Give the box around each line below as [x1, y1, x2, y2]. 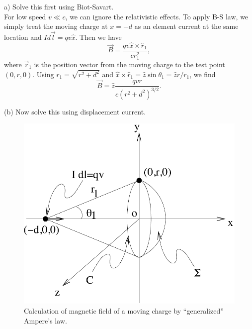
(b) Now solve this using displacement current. [4, 106, 146, 116]
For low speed [4, 11, 46, 21]
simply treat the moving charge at [4, 21, 108, 31]
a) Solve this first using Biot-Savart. [4, 1, 114, 11]
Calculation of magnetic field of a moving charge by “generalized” [24, 305, 224, 316]
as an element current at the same [134, 21, 239, 31]
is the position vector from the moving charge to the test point [34, 59, 225, 69]
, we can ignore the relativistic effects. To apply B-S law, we [65, 11, 249, 21]
